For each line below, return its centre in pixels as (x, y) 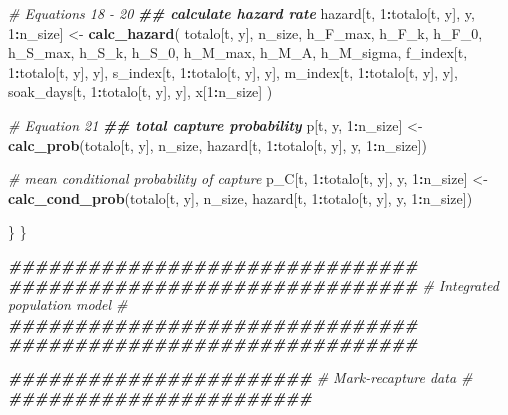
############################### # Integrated (253, 284)
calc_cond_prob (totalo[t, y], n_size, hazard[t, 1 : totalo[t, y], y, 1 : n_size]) (240, 197)
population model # (68, 304)
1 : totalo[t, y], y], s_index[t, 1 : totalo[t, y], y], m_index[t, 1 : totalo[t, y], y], (233, 71)
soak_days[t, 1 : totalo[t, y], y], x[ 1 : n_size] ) (140, 91)
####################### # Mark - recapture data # (240, 376)
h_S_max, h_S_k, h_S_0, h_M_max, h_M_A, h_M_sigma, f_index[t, (238, 52)
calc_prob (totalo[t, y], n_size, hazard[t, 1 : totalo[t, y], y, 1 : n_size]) (217, 144)
